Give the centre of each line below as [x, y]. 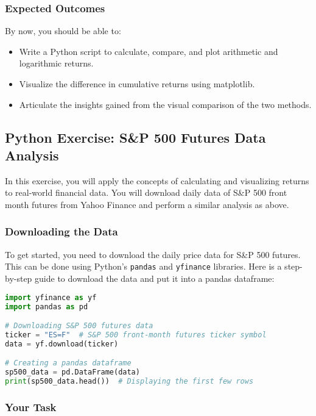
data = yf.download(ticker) [62, 344]
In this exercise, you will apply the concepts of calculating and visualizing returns [157, 180]
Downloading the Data [61, 231]
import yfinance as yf [51, 297]
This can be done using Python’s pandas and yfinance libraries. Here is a [143, 266]
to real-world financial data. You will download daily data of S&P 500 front [146, 192]
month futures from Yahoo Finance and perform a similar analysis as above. [147, 204]
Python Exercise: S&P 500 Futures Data [135, 137]
